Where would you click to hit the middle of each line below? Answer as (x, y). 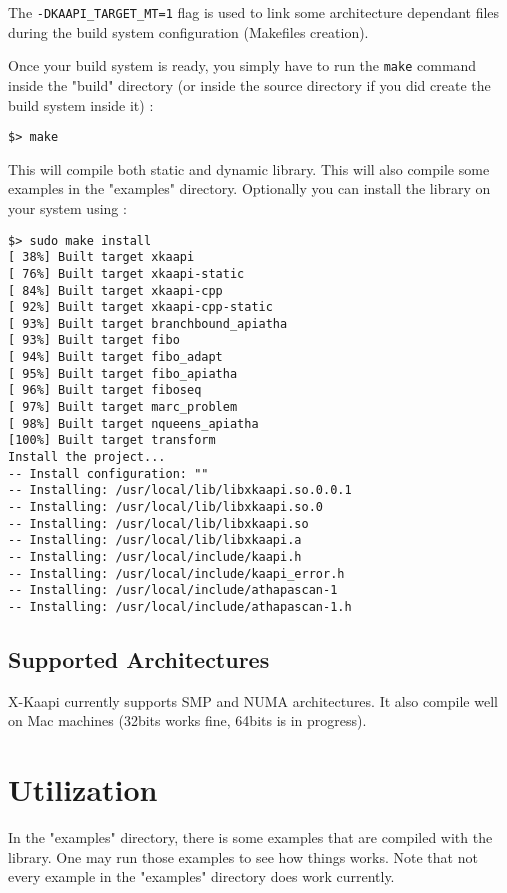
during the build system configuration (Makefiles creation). (188, 31)
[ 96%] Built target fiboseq (105, 390)
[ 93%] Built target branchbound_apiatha (148, 323)
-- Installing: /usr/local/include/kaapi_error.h (176, 573)
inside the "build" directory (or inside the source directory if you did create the (249, 84)
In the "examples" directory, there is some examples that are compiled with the (250, 837)
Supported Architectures (139, 659)
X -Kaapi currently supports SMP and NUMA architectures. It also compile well (253, 700)
